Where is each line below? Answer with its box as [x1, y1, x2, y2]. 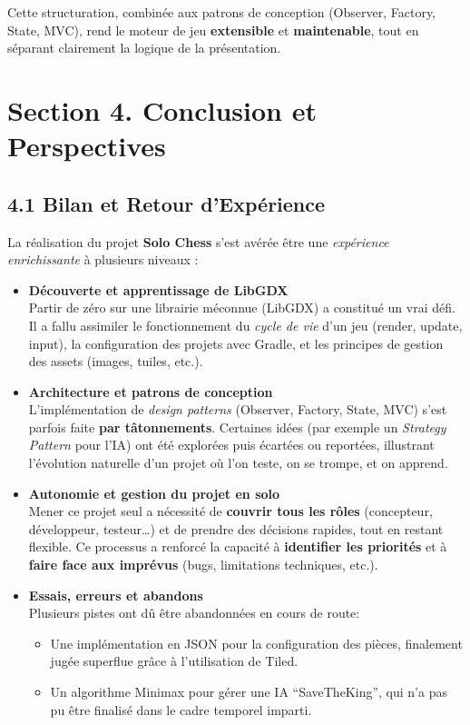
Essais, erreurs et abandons [28, 585, 203, 604]
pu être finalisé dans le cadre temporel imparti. [50, 700, 312, 719]
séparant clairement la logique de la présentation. [7, 38, 281, 57]
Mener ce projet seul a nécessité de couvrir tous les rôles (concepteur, [28, 502, 433, 521]
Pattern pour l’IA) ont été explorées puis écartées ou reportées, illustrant [28, 435, 435, 454]
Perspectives [7, 127, 166, 164]
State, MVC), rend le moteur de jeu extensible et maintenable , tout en [7, 20, 419, 39]
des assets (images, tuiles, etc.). [28, 352, 203, 371]
